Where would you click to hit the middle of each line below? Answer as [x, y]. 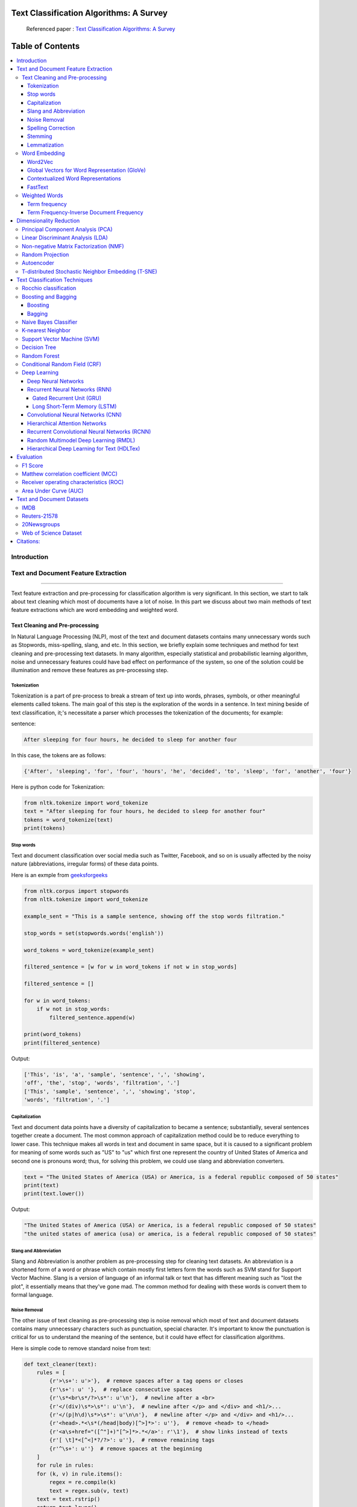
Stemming [40, 136]
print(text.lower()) [54, 1194]
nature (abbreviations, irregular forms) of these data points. [85, 864]
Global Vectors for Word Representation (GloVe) [87, 170]
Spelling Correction [51, 128]
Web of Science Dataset [52, 533]
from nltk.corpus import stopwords [76, 891]
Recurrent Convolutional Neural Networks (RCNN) [89, 432]
